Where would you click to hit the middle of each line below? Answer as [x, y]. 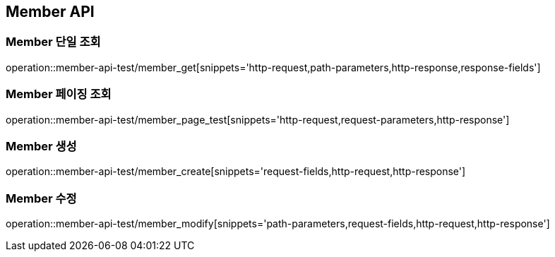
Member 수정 [41, 198]
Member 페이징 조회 [59, 94]
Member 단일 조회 [53, 42]
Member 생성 [41, 146]
